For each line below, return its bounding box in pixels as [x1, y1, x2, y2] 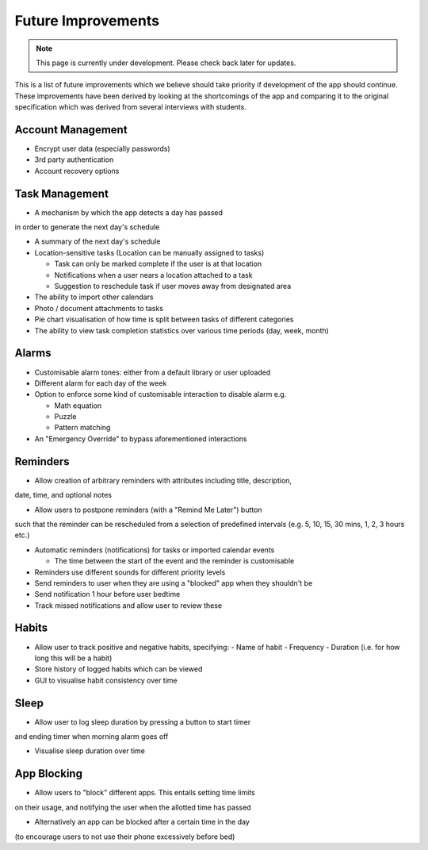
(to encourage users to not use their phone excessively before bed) [14, 832, 235, 841]
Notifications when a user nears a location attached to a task [54, 270, 253, 279]
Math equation [54, 401, 102, 410]
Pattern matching [54, 423, 111, 433]
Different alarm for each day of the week [34, 378, 167, 388]
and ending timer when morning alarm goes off [14, 732, 169, 741]
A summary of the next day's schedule [34, 237, 161, 246]
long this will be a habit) [34, 653, 113, 663]
